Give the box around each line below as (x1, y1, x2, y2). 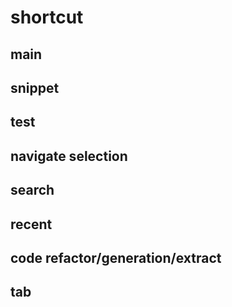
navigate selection (10, 147, 128, 165)
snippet (10, 79, 60, 96)
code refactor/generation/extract (10, 249, 222, 266)
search (10, 182, 55, 199)
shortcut (10, 6, 84, 29)
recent (10, 216, 53, 233)
